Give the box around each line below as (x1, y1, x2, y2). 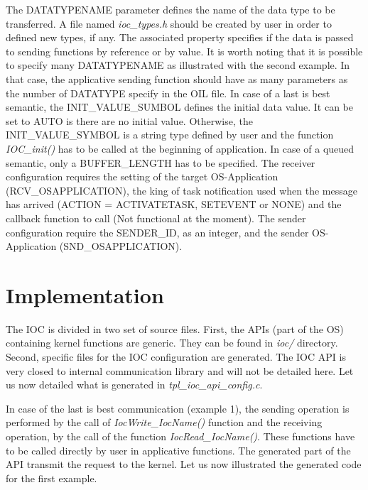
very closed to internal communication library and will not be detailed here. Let (6, 363, 354, 378)
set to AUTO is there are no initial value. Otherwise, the (6, 113, 253, 128)
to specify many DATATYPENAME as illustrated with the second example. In (6, 58, 350, 72)
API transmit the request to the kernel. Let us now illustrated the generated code (6, 457, 362, 472)
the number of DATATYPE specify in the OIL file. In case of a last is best (6, 85, 330, 100)
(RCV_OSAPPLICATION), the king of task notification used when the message (6, 183, 357, 197)
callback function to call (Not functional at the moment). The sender (6, 210, 306, 225)
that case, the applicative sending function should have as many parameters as (6, 71, 348, 86)
